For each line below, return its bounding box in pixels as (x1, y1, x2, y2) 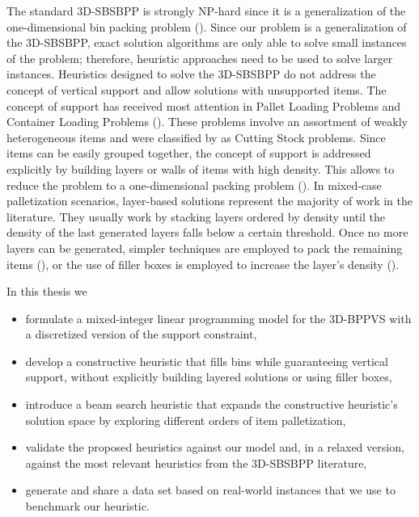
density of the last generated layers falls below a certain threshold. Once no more (6, 224, 408, 241)
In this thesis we (6, 283, 87, 300)
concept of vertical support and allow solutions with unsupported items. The (6, 81, 387, 98)
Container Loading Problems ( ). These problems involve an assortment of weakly (6, 113, 408, 130)
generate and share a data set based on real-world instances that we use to (25, 481, 396, 498)
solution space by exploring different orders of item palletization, (25, 411, 346, 428)
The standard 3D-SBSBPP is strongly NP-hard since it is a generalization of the (6, 2, 406, 19)
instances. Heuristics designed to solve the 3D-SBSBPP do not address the (6, 65, 376, 82)
